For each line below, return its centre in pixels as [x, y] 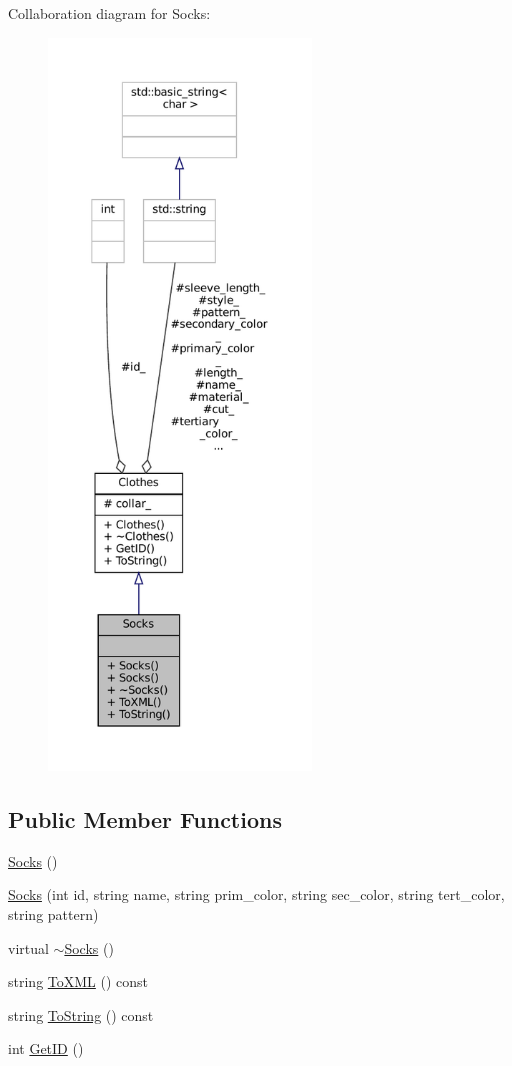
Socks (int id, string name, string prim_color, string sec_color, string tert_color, [256, 894]
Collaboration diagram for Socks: [109, 13]
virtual [28, 947]
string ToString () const [81, 1014]
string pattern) [53, 913]
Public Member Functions [145, 818]
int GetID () [46, 1048]
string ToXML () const [78, 981]
